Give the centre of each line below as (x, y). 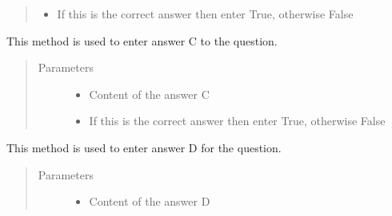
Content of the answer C (149, 94)
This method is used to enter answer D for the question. (144, 147)
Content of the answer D (150, 201)
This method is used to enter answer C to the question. (142, 40)
